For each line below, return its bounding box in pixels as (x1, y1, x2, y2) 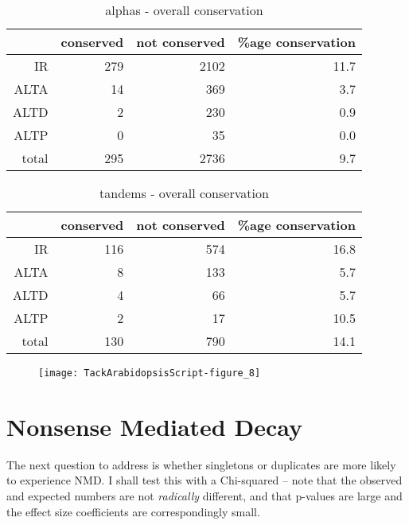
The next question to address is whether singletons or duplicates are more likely (6, 456, 396, 472)
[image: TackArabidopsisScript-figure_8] (38, 367, 261, 379)
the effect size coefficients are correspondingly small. (6, 503, 260, 519)
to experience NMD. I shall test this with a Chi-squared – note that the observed (6, 472, 403, 488)
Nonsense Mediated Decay (6, 410, 302, 442)
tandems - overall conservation (99, 184, 269, 202)
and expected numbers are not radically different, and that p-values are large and (6, 487, 403, 504)
